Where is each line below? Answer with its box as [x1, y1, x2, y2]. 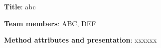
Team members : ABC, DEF [4, 18, 96, 28]
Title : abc [4, 1, 36, 11]
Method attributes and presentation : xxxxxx [4, 35, 157, 45]
